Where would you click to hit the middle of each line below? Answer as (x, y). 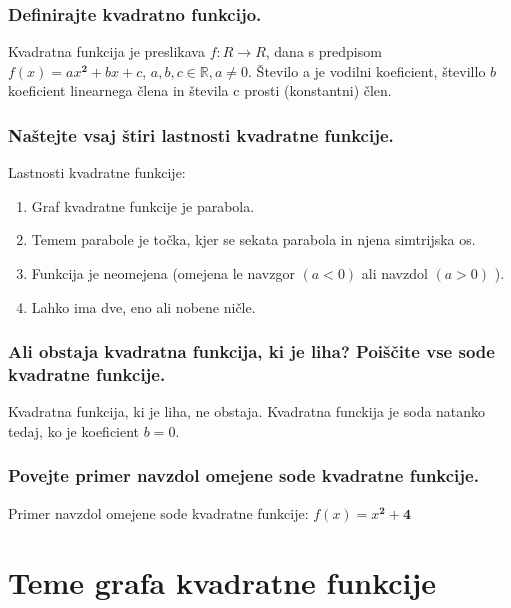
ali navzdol (394, 273)
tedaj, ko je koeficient (74, 430)
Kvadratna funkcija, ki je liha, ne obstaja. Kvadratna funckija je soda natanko (247, 411)
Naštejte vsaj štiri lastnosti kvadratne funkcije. (201, 134)
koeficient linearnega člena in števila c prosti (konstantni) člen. (200, 90)
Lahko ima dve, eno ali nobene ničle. (143, 306)
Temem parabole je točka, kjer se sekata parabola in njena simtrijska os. (253, 239)
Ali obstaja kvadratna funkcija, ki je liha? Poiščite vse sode (251, 351)
